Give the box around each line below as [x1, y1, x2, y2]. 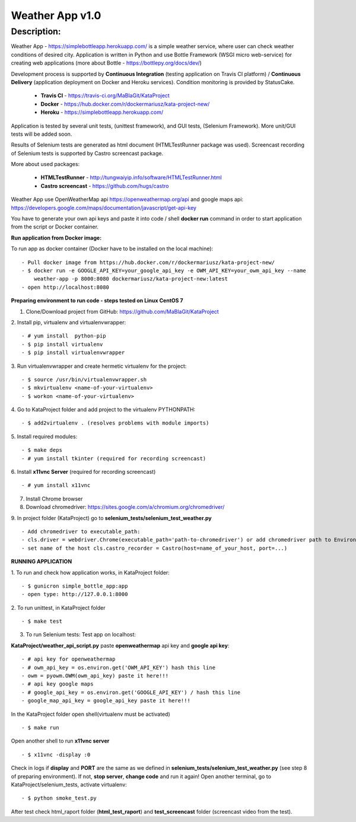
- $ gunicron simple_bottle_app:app [21, 582, 128, 590]
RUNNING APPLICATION [11, 558, 72, 565]
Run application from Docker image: [11, 234, 102, 241]
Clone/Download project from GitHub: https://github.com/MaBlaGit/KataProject [26, 308, 219, 315]
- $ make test [21, 618, 62, 625]
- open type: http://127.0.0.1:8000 [21, 591, 128, 598]
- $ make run [21, 724, 59, 731]
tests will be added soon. [11, 130, 72, 138]
